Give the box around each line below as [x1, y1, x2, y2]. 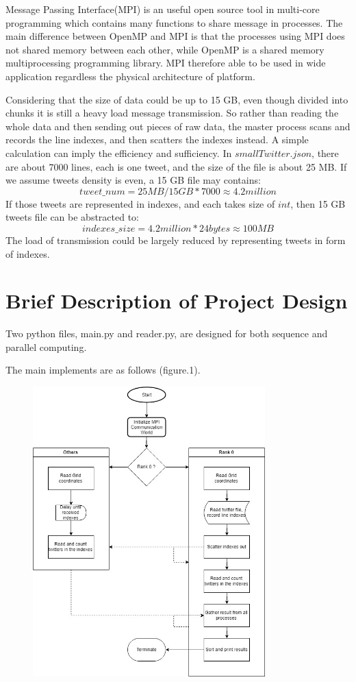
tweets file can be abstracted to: [5, 210, 139, 224]
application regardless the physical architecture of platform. [5, 69, 255, 83]
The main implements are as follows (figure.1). [5, 363, 201, 377]
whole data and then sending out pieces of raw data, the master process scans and [5, 119, 351, 133]
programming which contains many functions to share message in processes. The [5, 15, 343, 29]
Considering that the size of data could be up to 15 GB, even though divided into [5, 92, 348, 106]
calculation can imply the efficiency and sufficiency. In [5, 145, 232, 160]
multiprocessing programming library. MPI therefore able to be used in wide [5, 56, 326, 70]
